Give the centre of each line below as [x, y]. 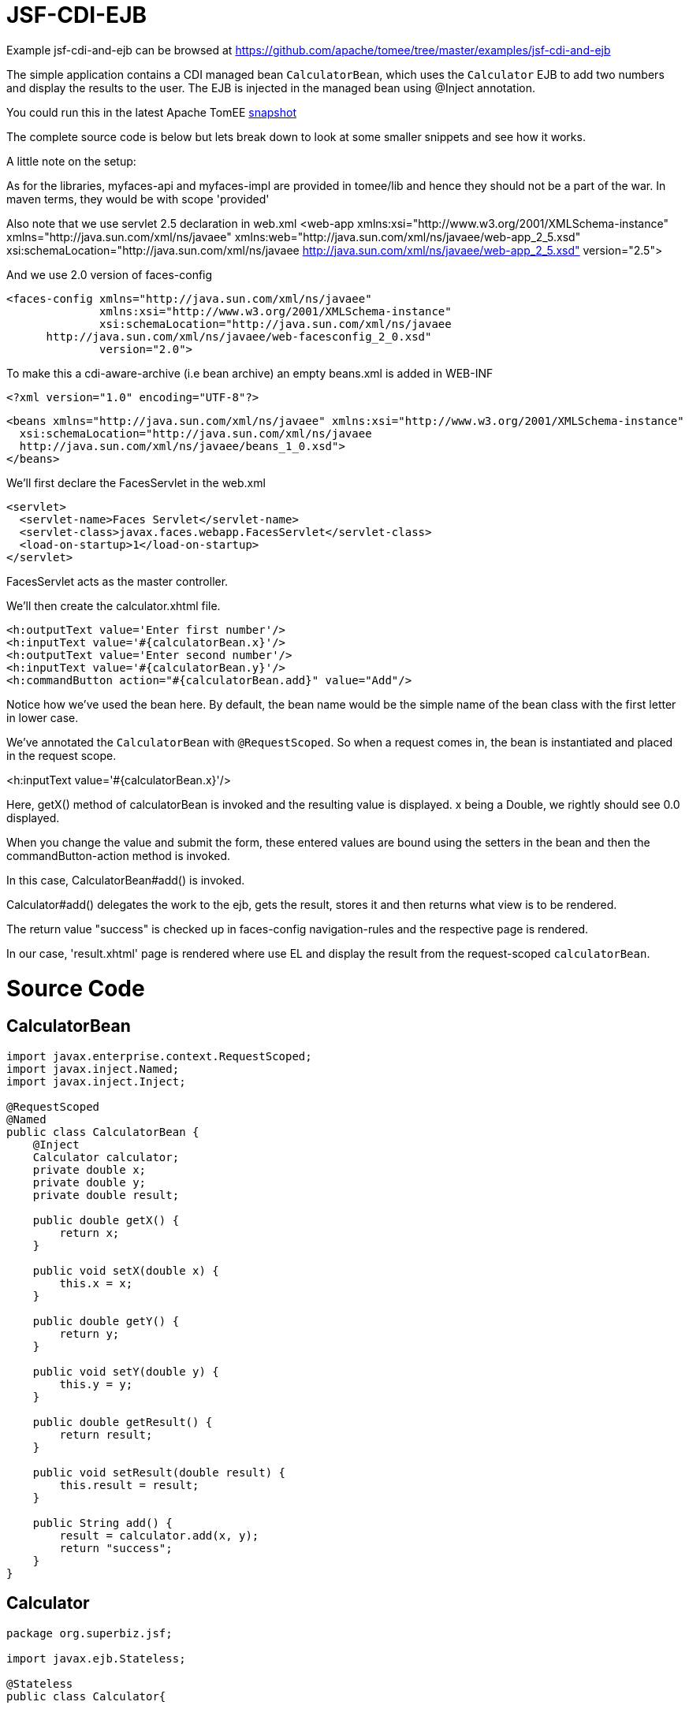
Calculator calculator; [106, 1157]
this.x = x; [96, 1283]
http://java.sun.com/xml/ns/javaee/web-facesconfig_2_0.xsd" [239, 336]
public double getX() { [106, 1220]
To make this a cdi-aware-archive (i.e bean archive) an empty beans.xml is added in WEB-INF [250, 373]
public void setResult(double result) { [159, 1472]
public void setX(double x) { [126, 1270]
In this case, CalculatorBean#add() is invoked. [126, 880]
